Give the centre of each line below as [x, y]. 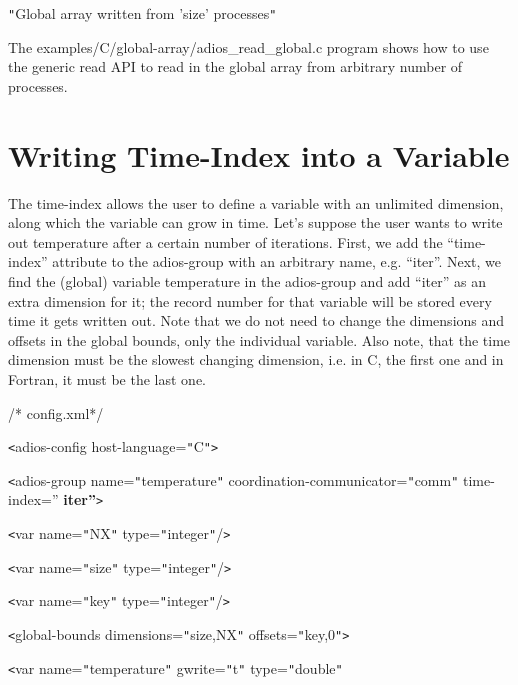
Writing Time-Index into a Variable [259, 154]
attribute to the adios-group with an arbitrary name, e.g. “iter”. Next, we [277, 261]
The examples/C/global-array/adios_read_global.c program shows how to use [248, 46]
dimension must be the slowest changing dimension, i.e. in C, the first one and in [256, 359]
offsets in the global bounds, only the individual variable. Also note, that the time [259, 339]
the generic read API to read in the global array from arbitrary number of [235, 66]
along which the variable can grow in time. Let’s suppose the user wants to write [255, 222]
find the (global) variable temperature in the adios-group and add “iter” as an [247, 280]
